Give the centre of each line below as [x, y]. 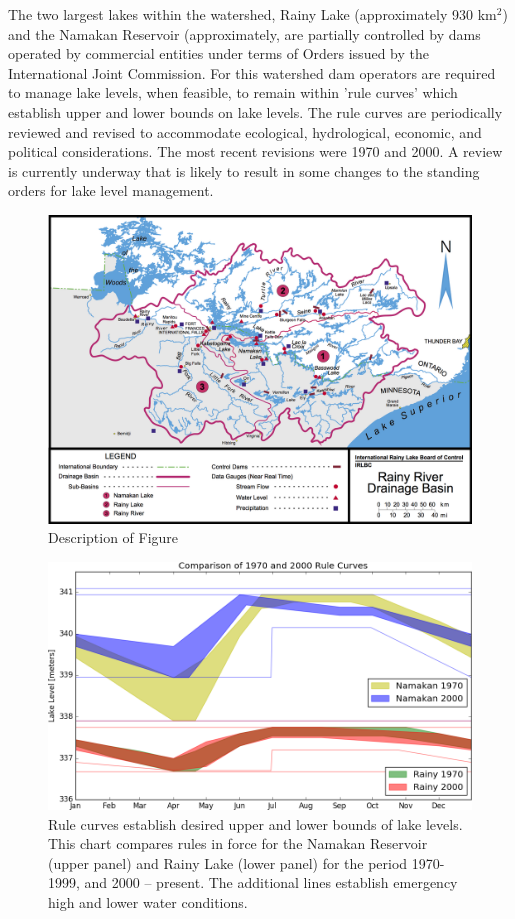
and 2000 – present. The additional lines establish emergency [271, 882]
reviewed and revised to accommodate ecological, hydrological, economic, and [245, 131]
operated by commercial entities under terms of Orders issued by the [218, 53]
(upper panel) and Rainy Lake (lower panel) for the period [228, 862]
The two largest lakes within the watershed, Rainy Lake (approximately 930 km [252, 14]
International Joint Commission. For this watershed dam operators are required [252, 72]
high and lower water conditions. [148, 901]
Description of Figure [113, 537]
